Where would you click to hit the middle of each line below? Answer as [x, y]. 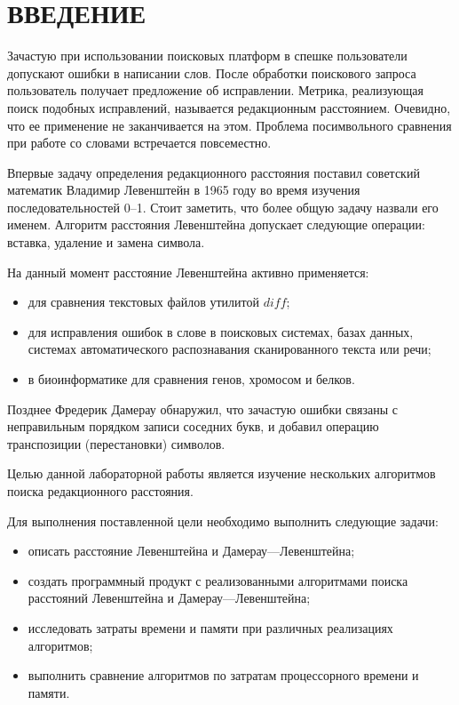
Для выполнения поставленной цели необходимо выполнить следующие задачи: [223, 521]
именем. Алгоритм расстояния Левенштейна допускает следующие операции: [216, 224]
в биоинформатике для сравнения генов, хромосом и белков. [191, 379]
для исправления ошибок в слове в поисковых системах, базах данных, [221, 331]
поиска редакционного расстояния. [100, 491]
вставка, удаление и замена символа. [106, 242]
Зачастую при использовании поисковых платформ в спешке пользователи [207, 56]
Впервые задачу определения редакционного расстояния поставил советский [214, 172]
